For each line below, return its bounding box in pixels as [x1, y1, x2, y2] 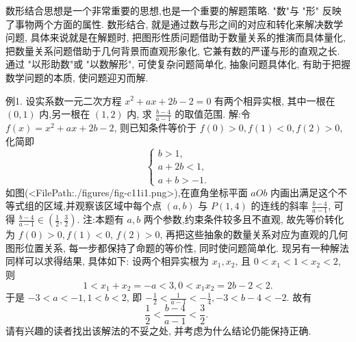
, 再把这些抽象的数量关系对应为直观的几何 [160, 227, 348, 241]
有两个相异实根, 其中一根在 [214, 93, 335, 107]
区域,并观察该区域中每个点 [43, 198, 162, 213]
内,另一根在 [39, 107, 90, 121]
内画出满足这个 [270, 185, 338, 199]
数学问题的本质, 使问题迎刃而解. [5, 70, 149, 84]
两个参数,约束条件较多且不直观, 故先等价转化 [143, 212, 344, 226]
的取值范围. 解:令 [175, 107, 251, 121]
